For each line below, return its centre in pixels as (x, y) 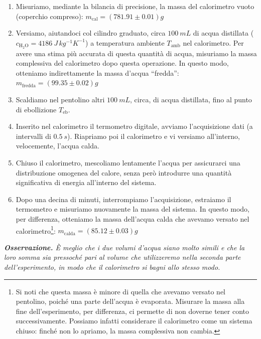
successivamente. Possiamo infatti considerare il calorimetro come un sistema (134, 321)
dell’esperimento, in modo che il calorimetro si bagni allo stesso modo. (112, 267)
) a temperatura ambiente (125, 42)
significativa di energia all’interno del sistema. (86, 182)
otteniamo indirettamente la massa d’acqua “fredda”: (97, 72)
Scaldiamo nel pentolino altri (60, 100)
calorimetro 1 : (36, 230)
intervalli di (33, 136)
